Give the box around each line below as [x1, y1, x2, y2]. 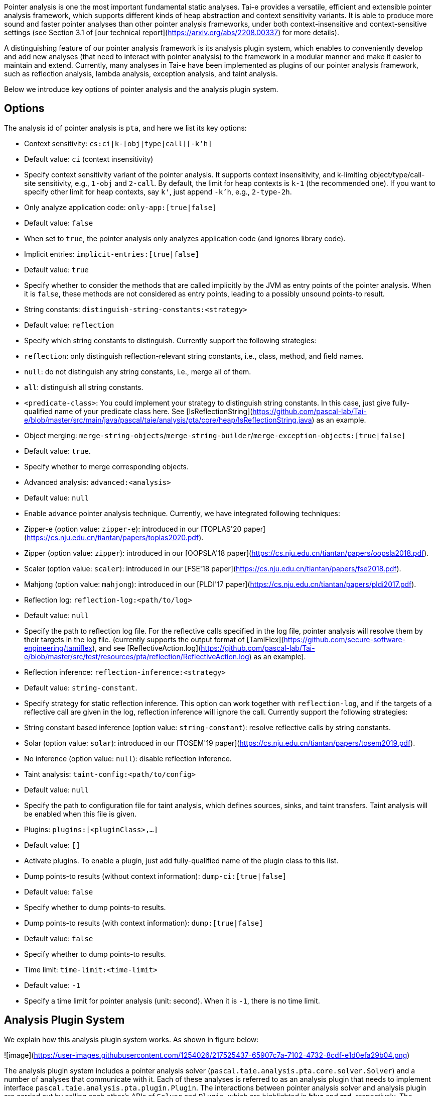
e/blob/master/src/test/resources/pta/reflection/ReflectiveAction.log [24, 652, 249, 661]
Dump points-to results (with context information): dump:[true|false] [24, 918, 263, 927]
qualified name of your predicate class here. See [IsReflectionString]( [24, 407, 253, 416]
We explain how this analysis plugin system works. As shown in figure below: [4, 1035, 259, 1044]
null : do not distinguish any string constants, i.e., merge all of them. [24, 367, 251, 376]
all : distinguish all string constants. [24, 382, 143, 391]
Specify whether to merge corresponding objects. [24, 462, 189, 471]
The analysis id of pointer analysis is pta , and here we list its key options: [4, 123, 247, 132]
